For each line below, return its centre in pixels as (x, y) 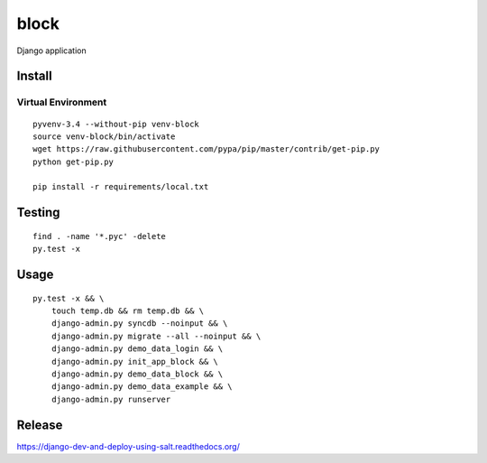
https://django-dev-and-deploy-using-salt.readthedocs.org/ (129, 446)
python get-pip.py (74, 162)
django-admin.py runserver (111, 399)
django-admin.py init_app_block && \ (134, 361)
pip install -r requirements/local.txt (121, 187)
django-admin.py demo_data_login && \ (137, 349)
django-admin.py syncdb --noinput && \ (139, 324)
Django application (51, 51)
